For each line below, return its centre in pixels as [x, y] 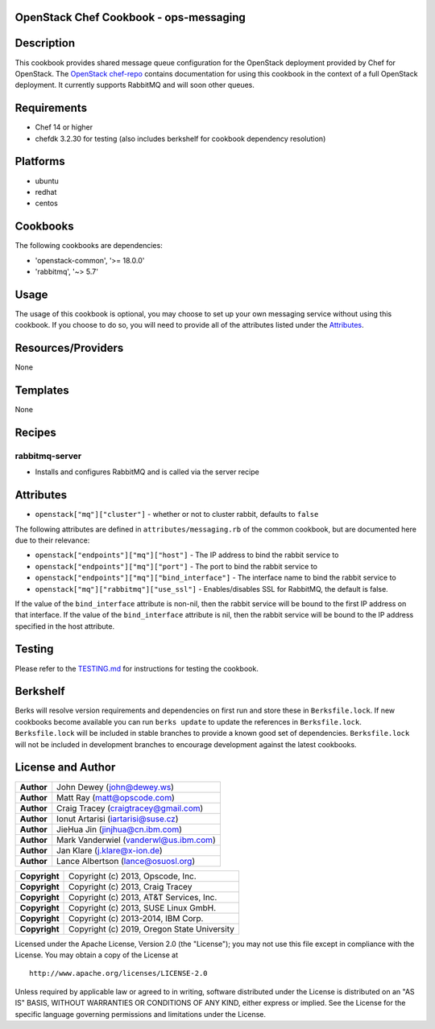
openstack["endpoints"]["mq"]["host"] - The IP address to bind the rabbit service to [187, 555]
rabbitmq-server [48, 456]
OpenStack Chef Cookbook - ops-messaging [130, 17]
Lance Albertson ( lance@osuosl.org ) [126, 861]
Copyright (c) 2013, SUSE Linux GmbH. [143, 907]
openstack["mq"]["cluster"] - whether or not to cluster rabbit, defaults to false [177, 514]
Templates [42, 390]
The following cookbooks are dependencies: [89, 246]
